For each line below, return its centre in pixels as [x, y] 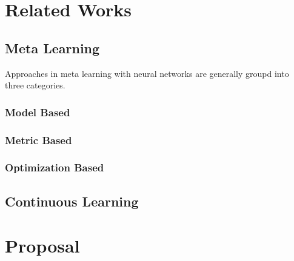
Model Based [38, 112]
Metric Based [38, 140]
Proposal [42, 246]
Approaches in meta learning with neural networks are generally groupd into [147, 73]
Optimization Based [55, 167]
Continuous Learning [72, 201]
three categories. [35, 85]
